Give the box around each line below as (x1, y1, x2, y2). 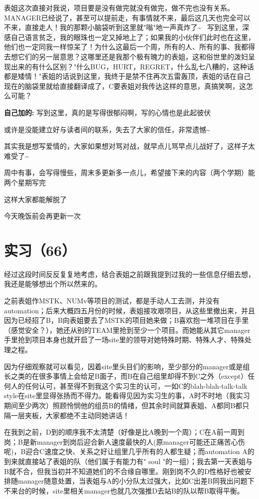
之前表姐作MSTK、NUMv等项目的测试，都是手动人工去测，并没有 (4, 295, 220, 305)
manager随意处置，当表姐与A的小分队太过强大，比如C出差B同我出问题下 (17, 476, 255, 486)
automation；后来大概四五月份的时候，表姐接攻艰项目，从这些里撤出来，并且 (4, 305, 256, 315)
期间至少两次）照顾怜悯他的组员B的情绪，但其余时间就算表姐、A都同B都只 (4, 400, 250, 410)
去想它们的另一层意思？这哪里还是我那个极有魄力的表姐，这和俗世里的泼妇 (4, 51, 248, 61)
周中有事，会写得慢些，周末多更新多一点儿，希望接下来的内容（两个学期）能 (4, 167, 255, 178)
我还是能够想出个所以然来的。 (4, 278, 102, 289)
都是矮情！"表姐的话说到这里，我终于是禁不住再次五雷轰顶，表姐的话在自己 (4, 71, 251, 81)
